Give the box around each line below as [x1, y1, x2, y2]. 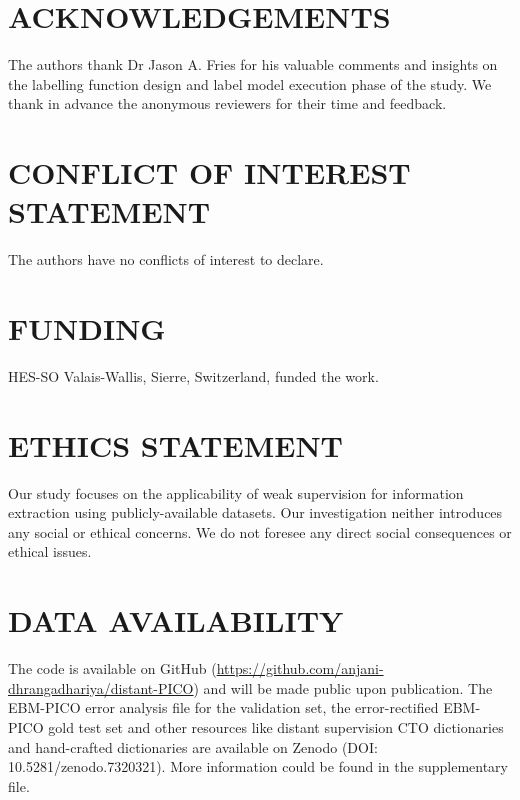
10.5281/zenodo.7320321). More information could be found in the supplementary [8, 756, 508, 777]
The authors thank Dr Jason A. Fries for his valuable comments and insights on [8, 54, 498, 75]
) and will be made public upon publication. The [193, 677, 493, 698]
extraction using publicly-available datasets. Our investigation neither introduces [8, 502, 503, 523]
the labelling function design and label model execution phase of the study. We [8, 73, 492, 94]
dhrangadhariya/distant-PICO [8, 677, 194, 698]
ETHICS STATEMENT [8, 424, 344, 465]
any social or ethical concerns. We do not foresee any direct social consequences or [8, 521, 512, 542]
